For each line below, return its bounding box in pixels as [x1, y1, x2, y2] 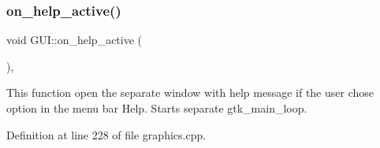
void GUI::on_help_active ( [6, 31, 143, 48]
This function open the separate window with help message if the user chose [6, 84, 374, 101]
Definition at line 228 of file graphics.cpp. [6, 126, 207, 142]
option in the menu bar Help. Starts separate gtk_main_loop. [6, 100, 307, 116]
